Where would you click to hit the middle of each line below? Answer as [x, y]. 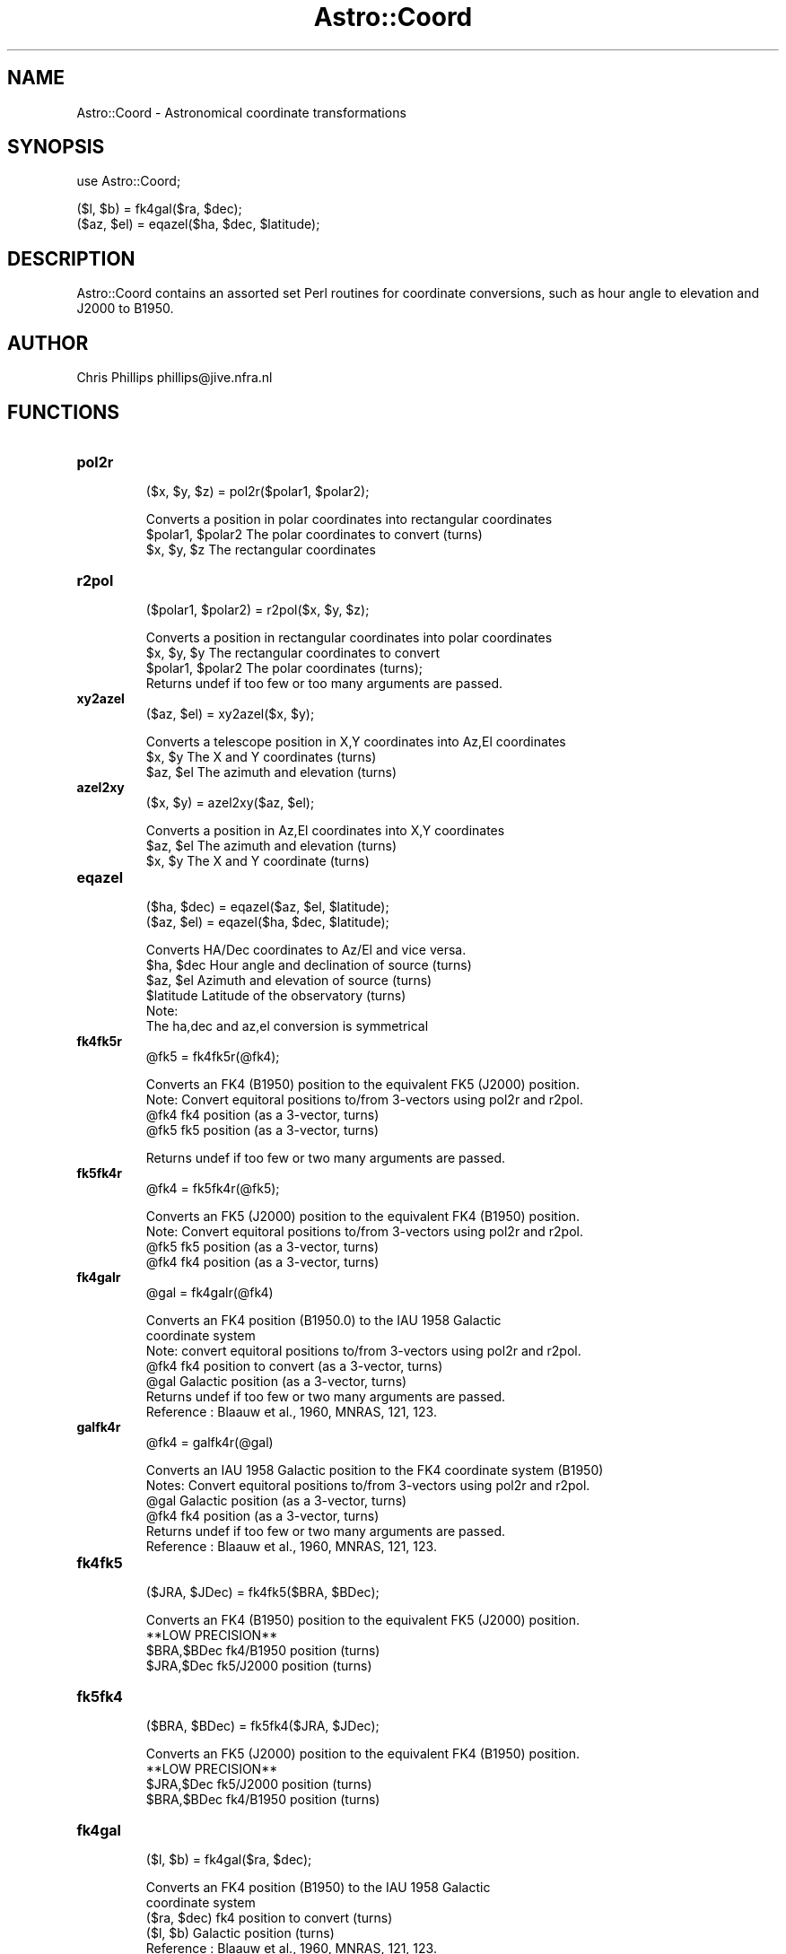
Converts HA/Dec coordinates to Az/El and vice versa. [306, 949]
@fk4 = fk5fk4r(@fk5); [213, 1188]
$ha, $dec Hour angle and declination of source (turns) [309, 964]
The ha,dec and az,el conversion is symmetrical [287, 1025]
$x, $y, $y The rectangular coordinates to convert [293, 652]
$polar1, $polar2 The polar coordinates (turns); [284, 667]
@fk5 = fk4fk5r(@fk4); [213, 1056]
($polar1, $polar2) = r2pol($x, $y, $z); [258, 609]
